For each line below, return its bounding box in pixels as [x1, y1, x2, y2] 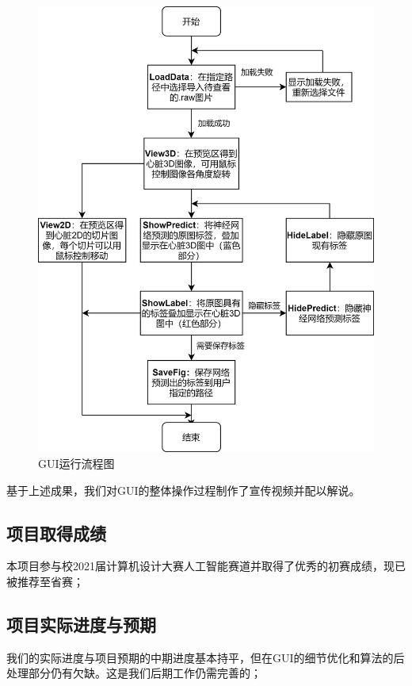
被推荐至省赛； [6, 573, 84, 589]
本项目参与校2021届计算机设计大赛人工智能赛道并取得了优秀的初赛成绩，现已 [6, 558, 406, 574]
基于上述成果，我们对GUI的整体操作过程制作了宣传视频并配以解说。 [6, 481, 360, 498]
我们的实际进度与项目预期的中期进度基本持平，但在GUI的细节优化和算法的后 [6, 649, 405, 665]
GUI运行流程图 [38, 454, 115, 471]
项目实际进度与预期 [6, 611, 156, 636]
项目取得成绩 [6, 520, 106, 545]
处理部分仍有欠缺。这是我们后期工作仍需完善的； [6, 665, 261, 681]
